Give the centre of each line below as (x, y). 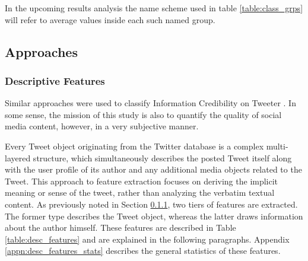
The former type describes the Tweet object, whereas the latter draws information (154, 216)
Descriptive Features (55, 80)
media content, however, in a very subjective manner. (102, 126)
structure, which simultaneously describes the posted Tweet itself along (162, 157)
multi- (277, 146)
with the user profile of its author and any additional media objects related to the (153, 169)
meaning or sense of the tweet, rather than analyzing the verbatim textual (140, 192)
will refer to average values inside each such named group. (110, 19)
